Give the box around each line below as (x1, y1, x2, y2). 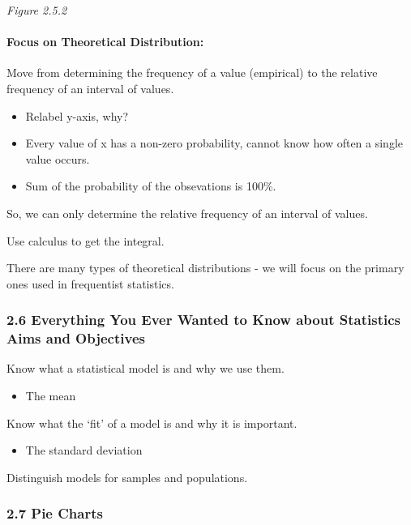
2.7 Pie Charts (6, 503, 103, 523)
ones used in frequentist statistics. (6, 275, 174, 292)
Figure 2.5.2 (6, 2, 67, 18)
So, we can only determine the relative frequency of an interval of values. (6, 204, 368, 221)
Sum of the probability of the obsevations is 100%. (25, 177, 276, 194)
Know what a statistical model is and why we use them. (6, 360, 285, 377)
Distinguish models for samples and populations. (6, 468, 248, 485)
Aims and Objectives (6, 328, 145, 348)
